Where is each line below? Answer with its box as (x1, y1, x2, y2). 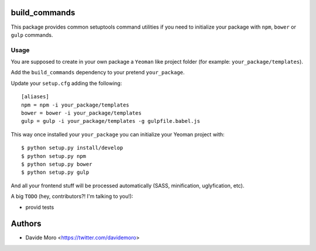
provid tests (25, 204, 54, 211)
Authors (11, 219, 42, 229)
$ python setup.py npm (21, 153, 87, 159)
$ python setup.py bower (21, 161, 92, 167)
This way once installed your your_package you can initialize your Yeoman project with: (11, 130, 225, 137)
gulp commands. (11, 31, 53, 38)
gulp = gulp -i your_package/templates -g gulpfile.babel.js (21, 118, 200, 125)
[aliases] (21, 94, 49, 100)
